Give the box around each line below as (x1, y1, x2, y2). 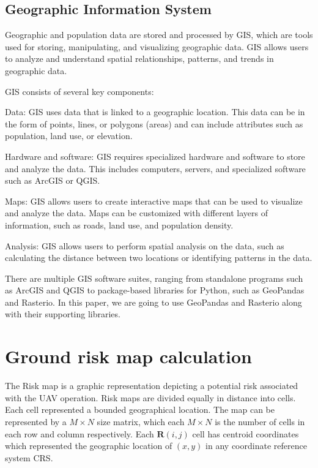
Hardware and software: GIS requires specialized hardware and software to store (5, 149, 305, 162)
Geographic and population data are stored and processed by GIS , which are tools (5, 28, 313, 41)
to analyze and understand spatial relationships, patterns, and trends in (5, 52, 274, 65)
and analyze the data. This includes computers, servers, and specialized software (5, 162, 306, 175)
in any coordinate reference (205, 439, 307, 452)
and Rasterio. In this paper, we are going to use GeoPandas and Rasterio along (5, 295, 302, 308)
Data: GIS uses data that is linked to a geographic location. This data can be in (5, 105, 305, 118)
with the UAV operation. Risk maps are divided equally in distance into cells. (5, 391, 296, 404)
